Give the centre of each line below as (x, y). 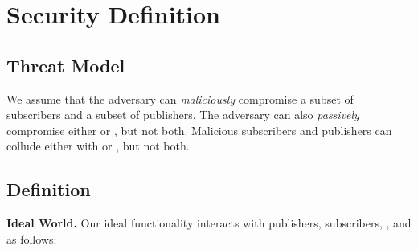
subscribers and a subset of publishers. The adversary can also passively (183, 115)
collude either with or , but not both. (98, 146)
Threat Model (66, 65)
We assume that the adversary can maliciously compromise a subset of (180, 98)
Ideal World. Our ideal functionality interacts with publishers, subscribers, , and (209, 223)
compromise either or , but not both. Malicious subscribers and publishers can (199, 130)
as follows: (32, 238)
